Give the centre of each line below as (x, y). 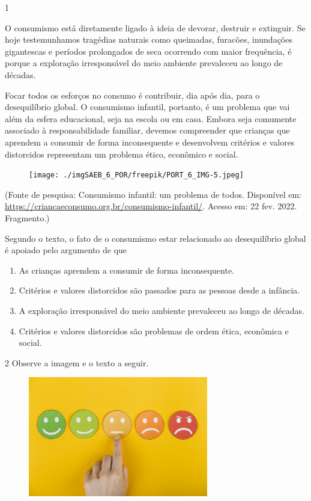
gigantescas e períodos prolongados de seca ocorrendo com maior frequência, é (148, 51)
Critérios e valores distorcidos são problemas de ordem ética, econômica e (154, 330)
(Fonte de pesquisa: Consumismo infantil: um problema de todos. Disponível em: (153, 194)
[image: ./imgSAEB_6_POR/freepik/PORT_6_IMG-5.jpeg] (136, 175)
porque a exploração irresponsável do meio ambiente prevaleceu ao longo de (144, 63)
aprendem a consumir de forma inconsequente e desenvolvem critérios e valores (150, 142)
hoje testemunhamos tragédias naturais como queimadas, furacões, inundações (149, 39)
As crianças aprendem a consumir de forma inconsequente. (127, 270)
